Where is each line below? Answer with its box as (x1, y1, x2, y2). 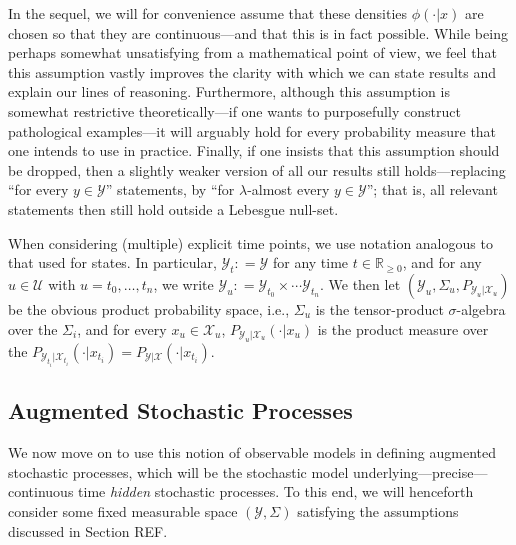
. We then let (319, 273, 401, 294)
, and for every (77, 318, 167, 339)
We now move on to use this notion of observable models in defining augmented (8, 442, 496, 463)
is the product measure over (317, 318, 489, 339)
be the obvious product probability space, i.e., (8, 298, 290, 319)
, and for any (402, 252, 482, 273)
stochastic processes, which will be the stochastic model (8, 461, 349, 482)
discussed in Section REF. (8, 520, 168, 541)
